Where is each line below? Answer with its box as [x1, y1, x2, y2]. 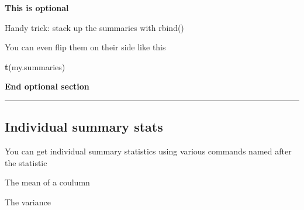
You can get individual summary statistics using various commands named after [5, 145, 292, 157]
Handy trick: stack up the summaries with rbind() [5, 21, 184, 33]
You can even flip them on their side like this [5, 41, 166, 53]
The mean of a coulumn [5, 176, 90, 188]
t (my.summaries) [5, 60, 65, 73]
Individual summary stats [5, 118, 163, 136]
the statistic [5, 156, 47, 168]
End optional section [5, 80, 89, 92]
